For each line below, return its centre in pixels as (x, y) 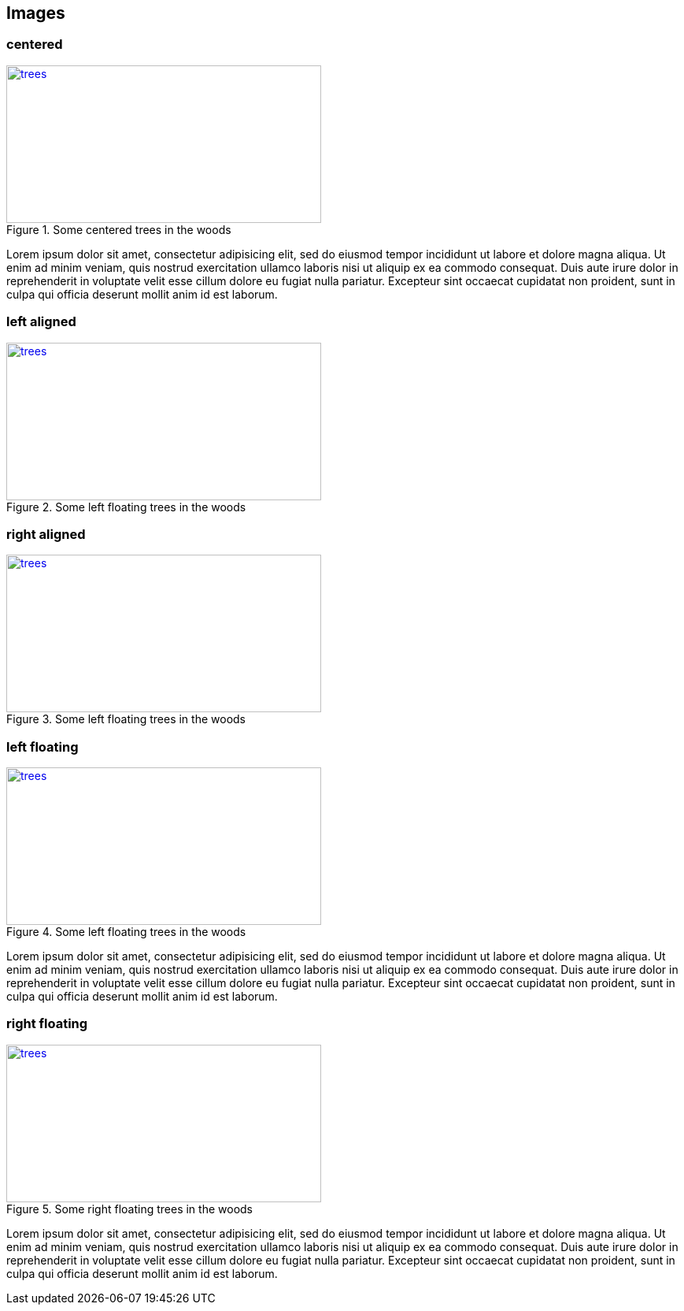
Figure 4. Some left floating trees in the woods (126, 932)
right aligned (46, 534)
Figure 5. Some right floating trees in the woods (129, 1209)
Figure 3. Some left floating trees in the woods (126, 719)
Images (36, 13)
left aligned (41, 322)
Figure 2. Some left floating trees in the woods (126, 507)
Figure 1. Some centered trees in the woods (119, 229)
